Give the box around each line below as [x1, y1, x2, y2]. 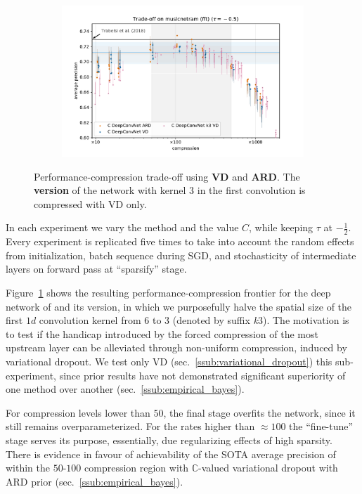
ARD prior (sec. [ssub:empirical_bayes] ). [6, 474, 183, 488]
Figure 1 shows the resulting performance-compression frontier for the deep [6, 285, 331, 299]
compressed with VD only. [34, 196, 147, 211]
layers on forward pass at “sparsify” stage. [6, 261, 187, 276]
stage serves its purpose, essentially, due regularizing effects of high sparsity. [6, 432, 332, 447]
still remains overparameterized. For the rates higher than [6, 419, 255, 434]
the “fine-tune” [289, 419, 354, 434]
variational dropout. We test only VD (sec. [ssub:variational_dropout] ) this [6, 353, 332, 368]
